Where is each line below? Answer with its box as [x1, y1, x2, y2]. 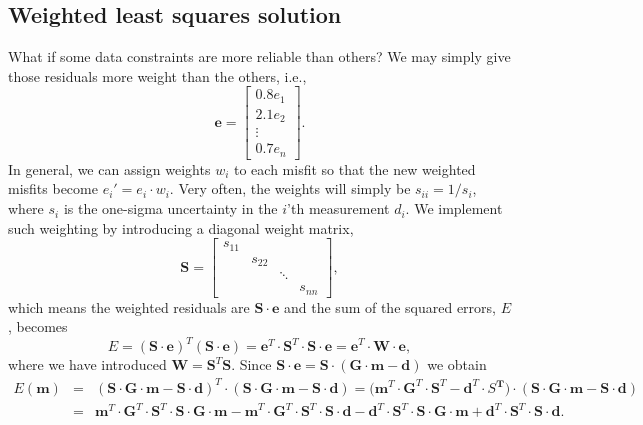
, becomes [8, 316, 68, 337]
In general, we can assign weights [8, 158, 211, 179]
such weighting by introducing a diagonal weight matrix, [8, 217, 354, 238]
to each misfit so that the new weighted [233, 158, 476, 179]
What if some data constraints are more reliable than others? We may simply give [8, 46, 511, 67]
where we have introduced [8, 354, 167, 375]
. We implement [405, 198, 503, 219]
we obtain [427, 354, 487, 375]
